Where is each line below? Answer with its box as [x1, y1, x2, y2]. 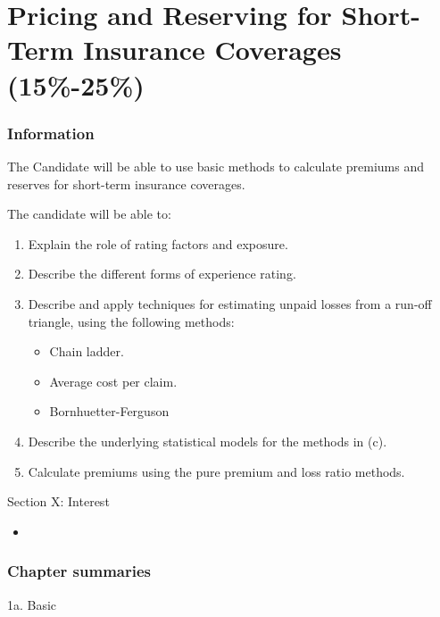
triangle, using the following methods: [28, 312, 235, 330]
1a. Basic [7, 595, 57, 613]
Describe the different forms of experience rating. [28, 264, 296, 283]
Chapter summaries [7, 560, 151, 582]
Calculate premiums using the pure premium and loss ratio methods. [28, 462, 405, 480]
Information [7, 121, 95, 144]
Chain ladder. [49, 342, 124, 361]
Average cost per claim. [49, 371, 178, 390]
